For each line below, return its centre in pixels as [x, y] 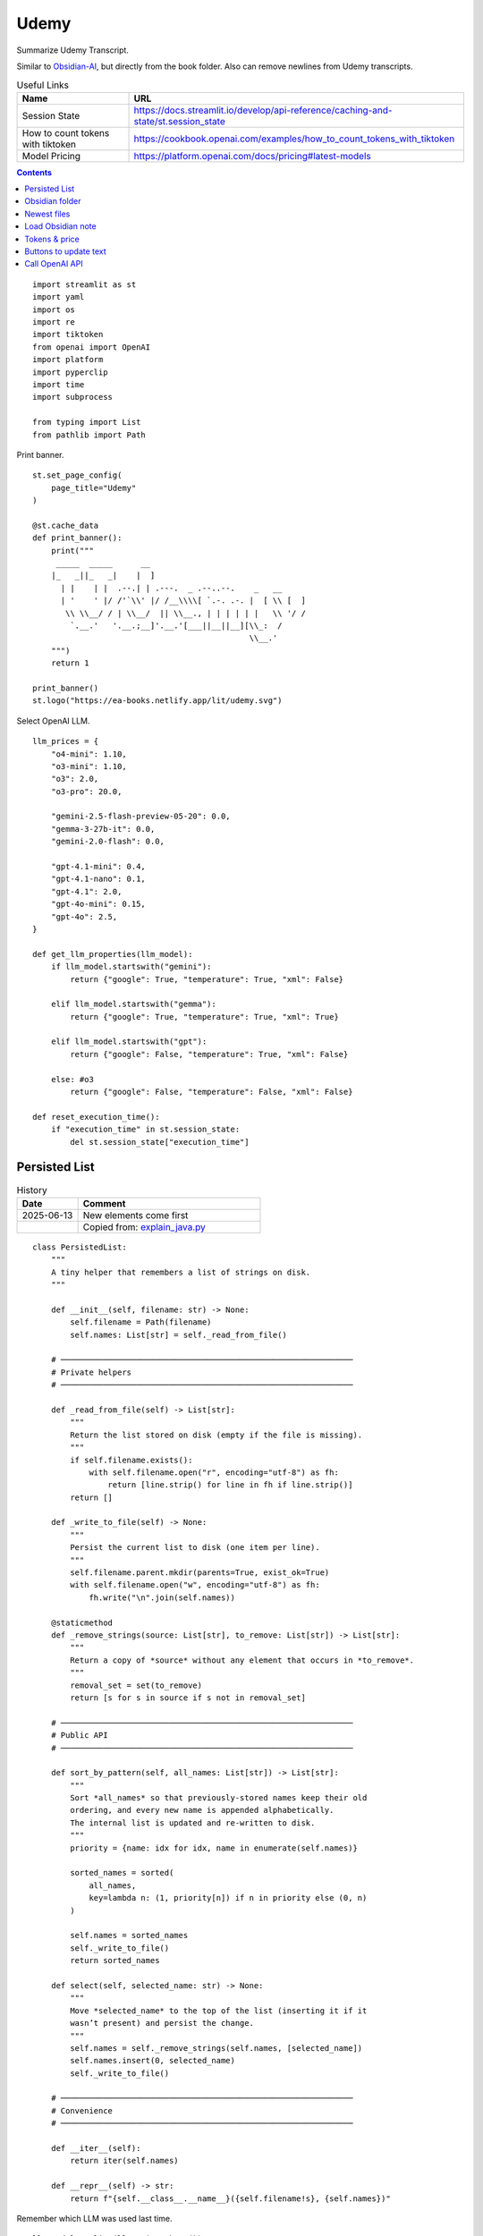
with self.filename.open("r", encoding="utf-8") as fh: [214, 1472]
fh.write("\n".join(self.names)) [162, 1597]
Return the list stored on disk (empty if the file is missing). [216, 1435]
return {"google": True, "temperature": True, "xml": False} [207, 979]
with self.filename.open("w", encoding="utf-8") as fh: [195, 1585]
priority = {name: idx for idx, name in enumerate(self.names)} [214, 1848]
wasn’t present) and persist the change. [162, 2023]
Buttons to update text [65, 251]
